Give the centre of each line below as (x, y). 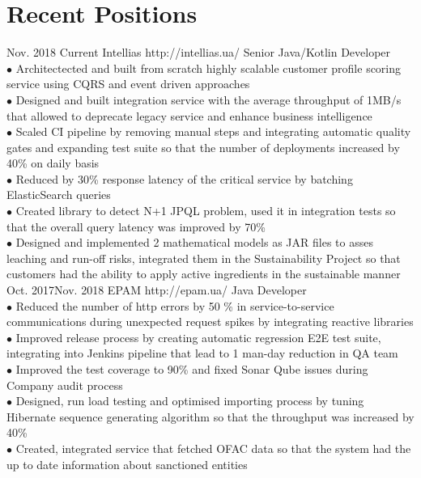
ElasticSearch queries (59, 195)
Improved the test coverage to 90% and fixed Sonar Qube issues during (192, 369)
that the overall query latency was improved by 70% (136, 226)
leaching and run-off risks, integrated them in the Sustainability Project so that (204, 258)
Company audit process (65, 385)
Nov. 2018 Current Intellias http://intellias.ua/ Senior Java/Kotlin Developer (199, 52)
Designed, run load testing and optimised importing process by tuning (190, 401)
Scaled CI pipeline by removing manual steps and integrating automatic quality (213, 131)
